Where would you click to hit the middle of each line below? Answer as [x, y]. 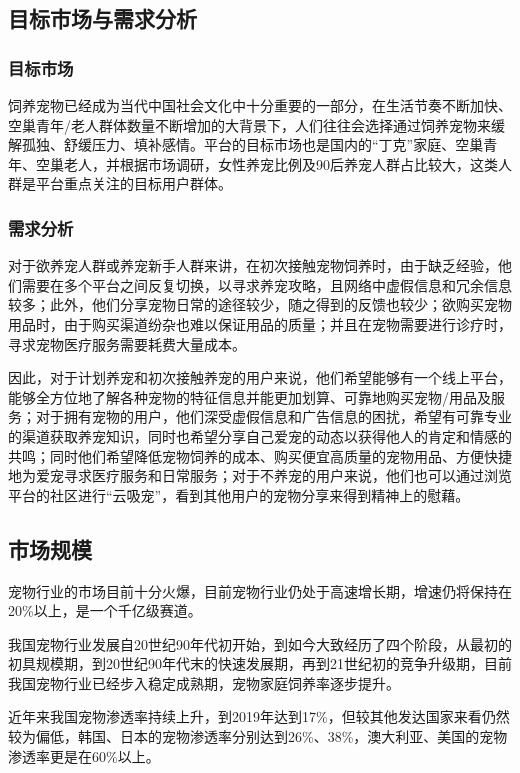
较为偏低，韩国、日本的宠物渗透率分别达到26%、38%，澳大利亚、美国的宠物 [258, 736]
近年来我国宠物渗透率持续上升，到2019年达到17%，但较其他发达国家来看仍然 [259, 716]
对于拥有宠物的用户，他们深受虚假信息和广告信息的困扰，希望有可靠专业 [273, 416]
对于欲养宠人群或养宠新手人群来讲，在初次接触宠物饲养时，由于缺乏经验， [253, 265]
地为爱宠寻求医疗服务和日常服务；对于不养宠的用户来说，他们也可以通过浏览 [260, 475]
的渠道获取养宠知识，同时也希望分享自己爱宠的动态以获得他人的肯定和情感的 [260, 435]
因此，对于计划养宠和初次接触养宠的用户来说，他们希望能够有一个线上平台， [260, 377]
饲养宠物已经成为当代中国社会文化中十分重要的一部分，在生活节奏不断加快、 [260, 105]
